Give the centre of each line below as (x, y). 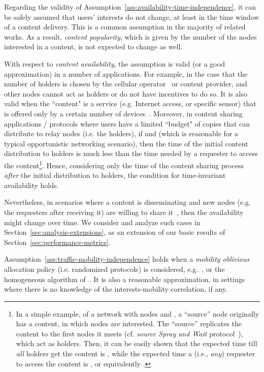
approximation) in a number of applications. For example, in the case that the (126, 73)
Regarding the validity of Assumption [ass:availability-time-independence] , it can (130, 7)
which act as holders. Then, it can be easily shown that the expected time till (137, 343)
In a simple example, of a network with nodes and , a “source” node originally (138, 313)
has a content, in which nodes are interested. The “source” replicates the (129, 323)
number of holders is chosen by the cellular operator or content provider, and (126, 84)
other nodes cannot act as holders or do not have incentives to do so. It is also (126, 93)
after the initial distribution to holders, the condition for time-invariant (115, 175)
